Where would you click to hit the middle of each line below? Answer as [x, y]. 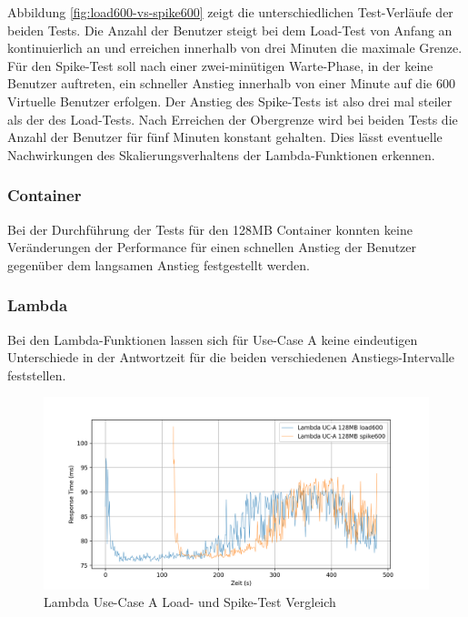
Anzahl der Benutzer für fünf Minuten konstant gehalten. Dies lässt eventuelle [225, 137]
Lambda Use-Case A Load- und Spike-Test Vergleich [190, 602]
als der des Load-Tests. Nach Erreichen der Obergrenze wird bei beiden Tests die [233, 119]
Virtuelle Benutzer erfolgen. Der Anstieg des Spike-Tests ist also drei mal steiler [230, 101]
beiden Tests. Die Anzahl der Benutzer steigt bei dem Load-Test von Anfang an [230, 30]
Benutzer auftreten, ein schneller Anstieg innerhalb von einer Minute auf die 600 [231, 83]
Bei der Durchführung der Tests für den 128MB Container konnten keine [210, 229]
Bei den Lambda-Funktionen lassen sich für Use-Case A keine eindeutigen [213, 339]
